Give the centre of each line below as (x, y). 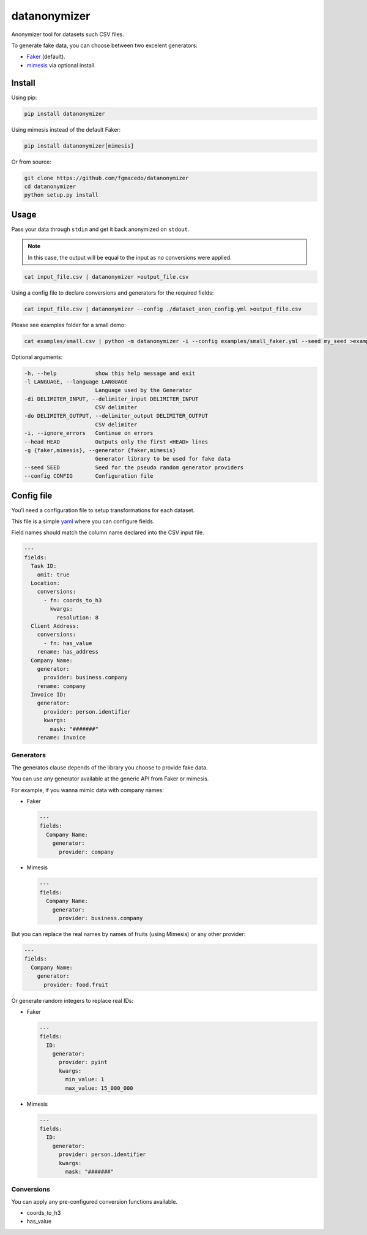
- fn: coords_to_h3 (73, 600)
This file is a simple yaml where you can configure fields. (83, 521)
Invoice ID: (49, 695)
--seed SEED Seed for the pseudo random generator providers (134, 467)
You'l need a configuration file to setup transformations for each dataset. (103, 510)
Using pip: (24, 97)
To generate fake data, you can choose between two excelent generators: (105, 45)
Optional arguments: (37, 357)
